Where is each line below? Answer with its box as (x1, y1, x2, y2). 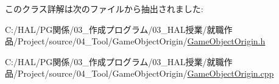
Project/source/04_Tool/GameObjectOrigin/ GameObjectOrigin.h (17, 35, 266, 47)
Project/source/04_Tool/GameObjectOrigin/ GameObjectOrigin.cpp (17, 67, 274, 80)
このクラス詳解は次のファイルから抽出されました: (5, 2, 203, 15)
